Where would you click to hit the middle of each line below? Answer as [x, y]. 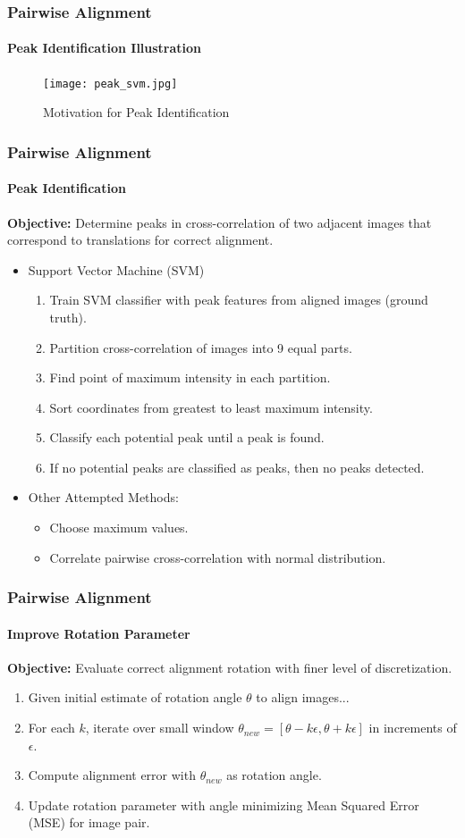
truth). [68, 317]
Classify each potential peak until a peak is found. [187, 437]
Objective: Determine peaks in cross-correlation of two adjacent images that [220, 222]
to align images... [303, 697]
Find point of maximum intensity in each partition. [190, 377]
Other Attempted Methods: [103, 497]
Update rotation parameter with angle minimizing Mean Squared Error [224, 804]
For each [51, 728]
